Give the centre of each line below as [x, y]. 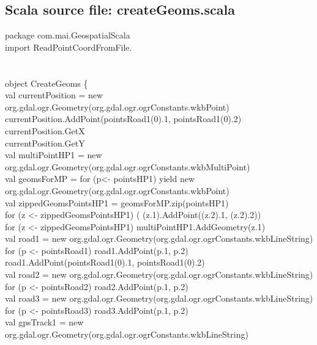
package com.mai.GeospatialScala [68, 35]
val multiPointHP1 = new [54, 155]
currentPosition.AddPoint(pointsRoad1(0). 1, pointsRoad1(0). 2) [123, 119]
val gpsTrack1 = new [44, 322]
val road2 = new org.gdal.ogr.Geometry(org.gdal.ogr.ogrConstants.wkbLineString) [159, 274]
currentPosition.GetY [45, 143]
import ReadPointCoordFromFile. [69, 47]
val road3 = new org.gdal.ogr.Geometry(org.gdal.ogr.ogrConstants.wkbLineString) [159, 298]
